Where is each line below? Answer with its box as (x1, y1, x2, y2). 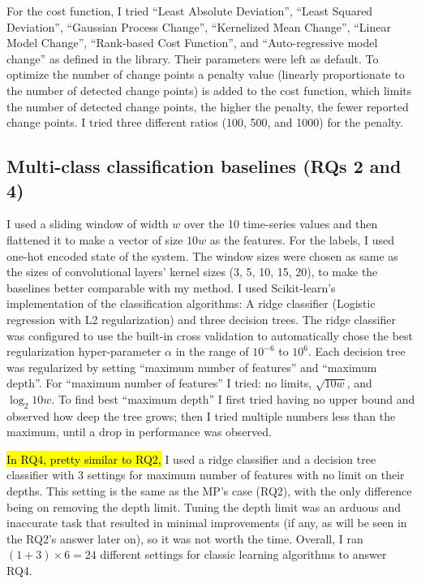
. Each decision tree (308, 343, 406, 360)
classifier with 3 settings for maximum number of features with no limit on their (6, 466, 405, 483)
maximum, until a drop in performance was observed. (6, 423, 272, 440)
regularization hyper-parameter (6, 343, 161, 360)
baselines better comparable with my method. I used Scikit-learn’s (6, 279, 336, 296)
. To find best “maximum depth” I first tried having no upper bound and (51, 390, 415, 407)
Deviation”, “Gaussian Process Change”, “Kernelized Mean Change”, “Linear (6, 18, 391, 35)
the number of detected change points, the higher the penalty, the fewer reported (6, 97, 409, 115)
